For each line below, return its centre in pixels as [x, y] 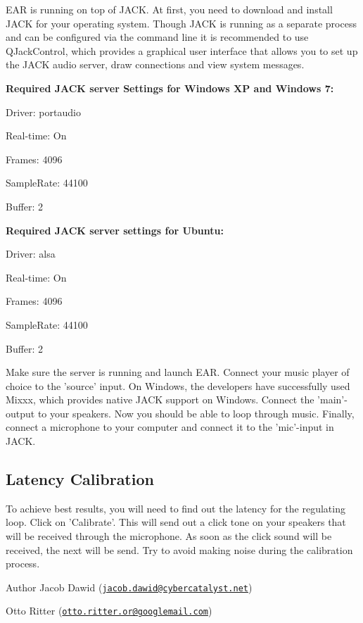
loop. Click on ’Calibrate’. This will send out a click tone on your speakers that [176, 522]
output [20, 413]
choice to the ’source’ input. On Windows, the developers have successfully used [178, 385]
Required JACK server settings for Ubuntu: [115, 230]
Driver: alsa [31, 254]
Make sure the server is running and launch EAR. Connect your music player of [178, 372]
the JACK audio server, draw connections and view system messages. [155, 64]
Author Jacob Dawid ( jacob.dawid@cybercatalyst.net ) [129, 587]
